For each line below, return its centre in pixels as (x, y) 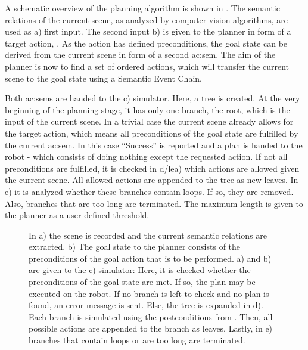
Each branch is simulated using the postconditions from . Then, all (151, 316)
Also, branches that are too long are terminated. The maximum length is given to (154, 203)
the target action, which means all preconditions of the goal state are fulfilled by (152, 133)
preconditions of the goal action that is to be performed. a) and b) (150, 258)
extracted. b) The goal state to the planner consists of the (135, 247)
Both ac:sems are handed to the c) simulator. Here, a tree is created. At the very (153, 98)
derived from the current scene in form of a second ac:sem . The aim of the (140, 55)
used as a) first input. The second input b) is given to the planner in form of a (148, 31)
